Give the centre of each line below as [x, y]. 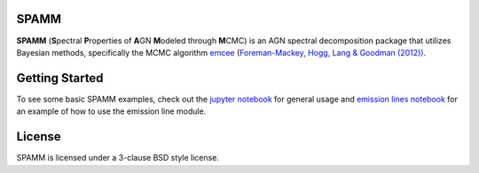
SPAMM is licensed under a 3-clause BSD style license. [118, 158]
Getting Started [60, 78]
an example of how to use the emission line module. [111, 111]
